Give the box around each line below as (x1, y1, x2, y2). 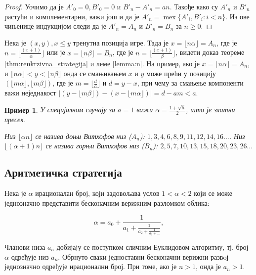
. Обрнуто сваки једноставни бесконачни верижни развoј (58, 251, 229, 262)
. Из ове (225, 11, 250, 21)
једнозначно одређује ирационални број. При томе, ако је (4, 261, 177, 272)
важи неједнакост (4, 88, 56, 98)
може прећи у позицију (146, 68, 216, 78)
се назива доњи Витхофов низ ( (35, 131, 131, 141)
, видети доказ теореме (175, 47, 245, 57)
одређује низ (11, 251, 49, 262)
